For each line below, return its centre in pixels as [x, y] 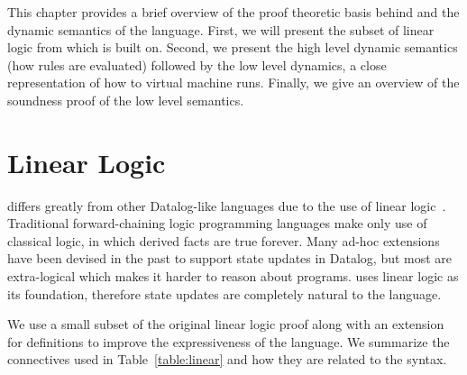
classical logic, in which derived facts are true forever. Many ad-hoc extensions [224, 240]
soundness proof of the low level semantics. [126, 100]
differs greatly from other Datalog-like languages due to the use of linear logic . [227, 205]
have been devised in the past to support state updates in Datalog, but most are [230, 258]
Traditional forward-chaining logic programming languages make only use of [217, 223]
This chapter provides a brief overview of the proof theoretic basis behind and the [233, 12]
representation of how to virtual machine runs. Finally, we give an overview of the [233, 82]
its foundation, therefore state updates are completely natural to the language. [224, 293]
